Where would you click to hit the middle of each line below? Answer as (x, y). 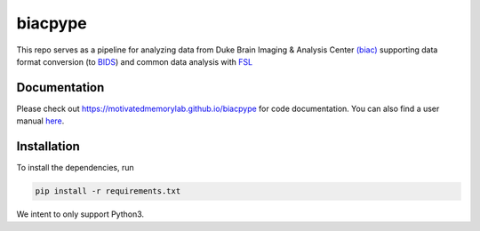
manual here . (40, 121)
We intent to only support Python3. (80, 214)
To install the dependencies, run (75, 168)
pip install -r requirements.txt (108, 191)
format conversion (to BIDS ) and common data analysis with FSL (135, 61)
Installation (48, 147)
